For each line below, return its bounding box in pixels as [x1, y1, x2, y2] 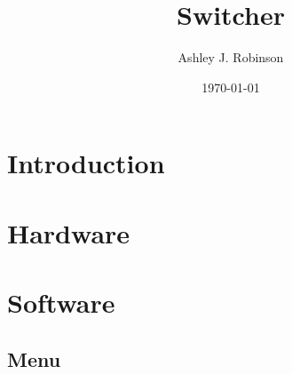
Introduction [7, 145, 165, 181]
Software [7, 284, 115, 321]
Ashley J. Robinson [178, 48, 284, 67]
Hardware [7, 214, 130, 251]
